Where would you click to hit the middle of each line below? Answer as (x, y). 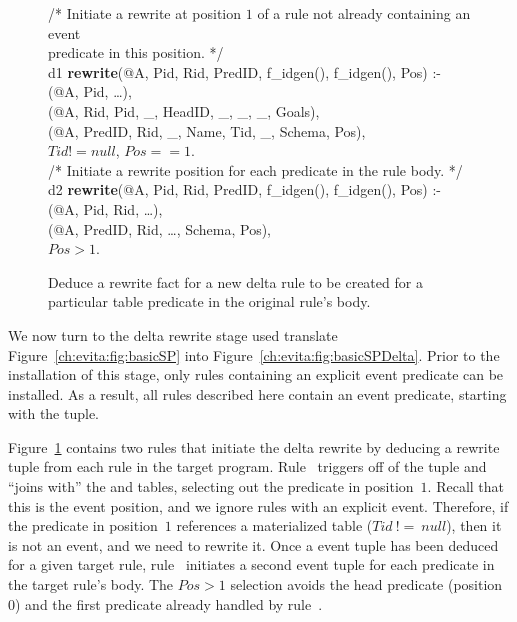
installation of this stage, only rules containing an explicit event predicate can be (256, 374)
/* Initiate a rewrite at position (145, 13)
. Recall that (466, 486)
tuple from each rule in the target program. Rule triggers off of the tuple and (247, 466)
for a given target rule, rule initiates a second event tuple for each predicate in (251, 564)
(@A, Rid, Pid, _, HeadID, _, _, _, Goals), (184, 110)
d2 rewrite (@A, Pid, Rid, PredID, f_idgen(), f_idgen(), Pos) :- (244, 189)
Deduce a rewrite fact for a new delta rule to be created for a (235, 281)
